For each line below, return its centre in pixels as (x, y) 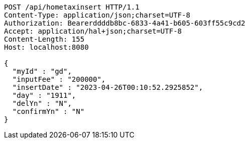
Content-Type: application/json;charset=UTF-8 (97, 15)
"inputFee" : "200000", (59, 79)
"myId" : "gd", (42, 71)
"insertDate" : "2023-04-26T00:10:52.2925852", (108, 87)
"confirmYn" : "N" (48, 111)
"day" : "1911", (44, 95)
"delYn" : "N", (42, 103)
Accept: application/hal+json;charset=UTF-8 (93, 31)
